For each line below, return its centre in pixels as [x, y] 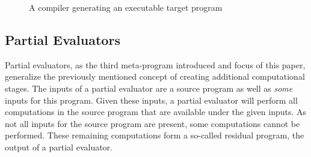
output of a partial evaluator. [59, 147]
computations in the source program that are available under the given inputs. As [156, 112]
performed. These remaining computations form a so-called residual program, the [155, 135]
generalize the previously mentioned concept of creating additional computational [155, 76]
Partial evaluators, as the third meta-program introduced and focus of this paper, [155, 64]
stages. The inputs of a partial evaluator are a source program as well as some [149, 88]
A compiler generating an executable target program [126, 7]
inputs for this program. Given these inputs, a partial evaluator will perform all [151, 100]
